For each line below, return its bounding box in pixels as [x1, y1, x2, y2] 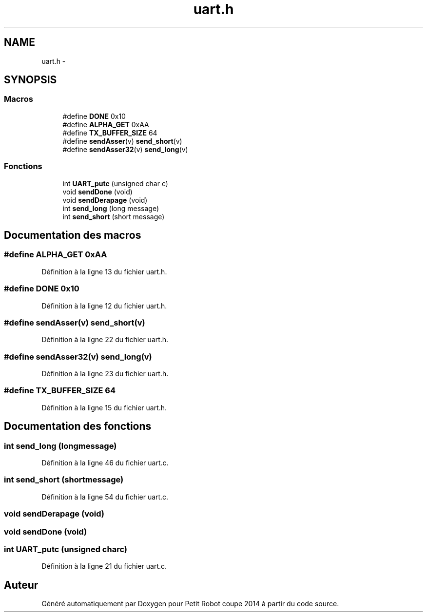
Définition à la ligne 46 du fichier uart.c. [41, 459, 169, 467]
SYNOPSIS [4, 74, 57, 86]
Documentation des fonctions [4, 420, 152, 433]
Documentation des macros [4, 229, 141, 241]
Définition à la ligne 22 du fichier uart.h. [41, 335, 169, 344]
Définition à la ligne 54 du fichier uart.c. [41, 492, 169, 501]
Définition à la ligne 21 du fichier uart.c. [41, 562, 167, 571]
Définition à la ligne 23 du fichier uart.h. [41, 369, 169, 378]
